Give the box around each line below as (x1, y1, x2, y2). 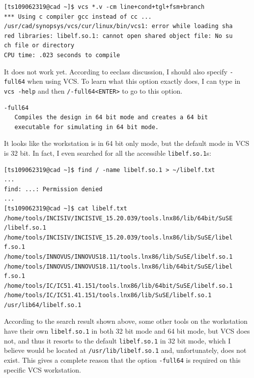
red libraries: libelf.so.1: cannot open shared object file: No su (4, 32, 233, 39)
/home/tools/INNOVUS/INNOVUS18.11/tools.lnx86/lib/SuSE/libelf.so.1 (4, 253, 233, 260)
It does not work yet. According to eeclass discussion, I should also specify (4, 66, 227, 76)
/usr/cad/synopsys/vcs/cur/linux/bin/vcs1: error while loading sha (4, 23, 233, 30)
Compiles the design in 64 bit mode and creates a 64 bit (14, 114, 208, 121)
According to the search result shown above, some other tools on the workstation (4, 316, 248, 326)
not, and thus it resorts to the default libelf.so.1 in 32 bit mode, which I (4, 335, 231, 345)
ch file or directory (4, 42, 75, 49)
